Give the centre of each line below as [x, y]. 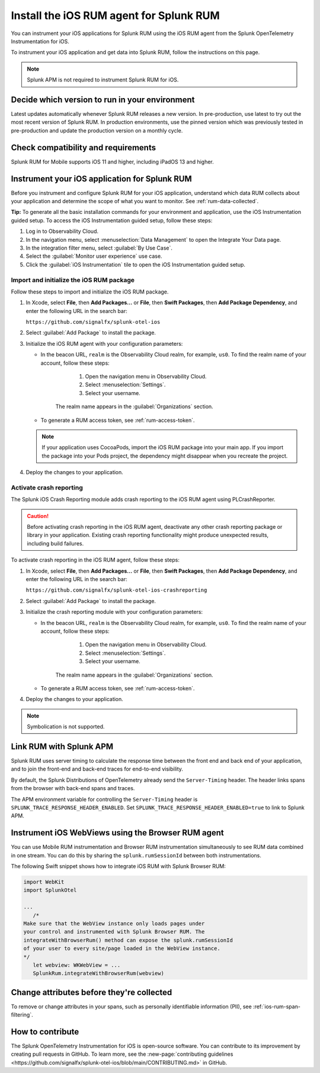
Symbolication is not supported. [66, 727]
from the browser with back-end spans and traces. [73, 788]
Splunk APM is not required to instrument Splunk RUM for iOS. [103, 80]
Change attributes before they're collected [92, 992]
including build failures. [55, 543]
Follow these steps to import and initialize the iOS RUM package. [90, 292]
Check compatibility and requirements [84, 148]
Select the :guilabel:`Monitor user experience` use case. [94, 256]
